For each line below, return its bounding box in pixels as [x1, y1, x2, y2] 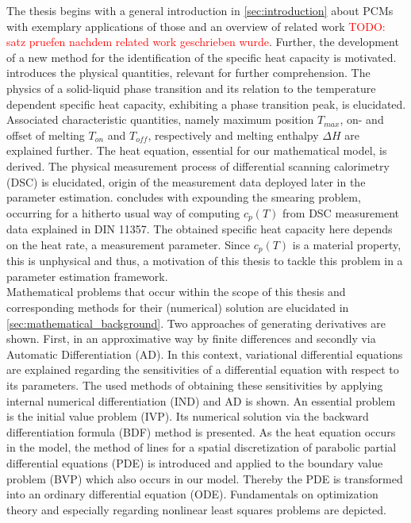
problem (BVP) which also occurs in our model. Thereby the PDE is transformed [6, 470, 403, 486]
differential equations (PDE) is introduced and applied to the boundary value [6, 454, 383, 471]
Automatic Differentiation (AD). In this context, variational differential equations [6, 345, 403, 362]
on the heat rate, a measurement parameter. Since [6, 236, 251, 252]
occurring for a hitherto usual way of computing [6, 204, 240, 221]
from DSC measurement [282, 204, 399, 221]
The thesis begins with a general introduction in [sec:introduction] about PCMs [6, 2, 394, 18]
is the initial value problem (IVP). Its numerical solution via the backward [6, 408, 369, 425]
